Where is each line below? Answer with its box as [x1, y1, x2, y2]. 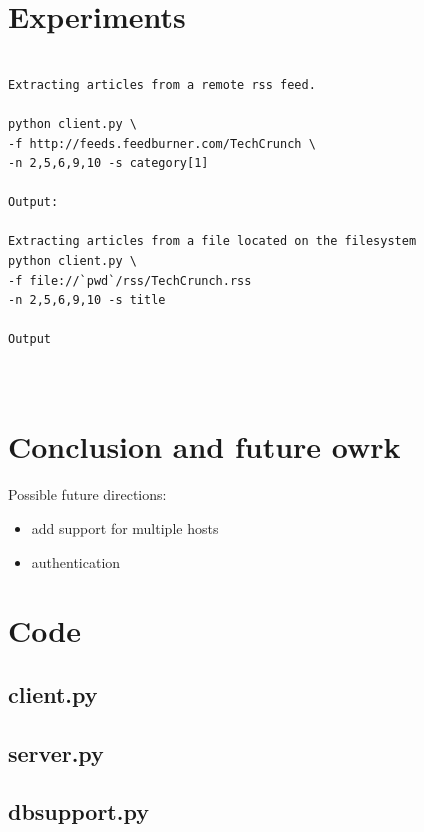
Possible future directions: [8, 484, 167, 505]
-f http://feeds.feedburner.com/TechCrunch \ [8, 136, 316, 151]
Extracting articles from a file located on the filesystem [8, 234, 417, 249]
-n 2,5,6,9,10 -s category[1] [8, 156, 209, 171]
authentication [31, 551, 121, 572]
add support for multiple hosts [31, 517, 219, 538]
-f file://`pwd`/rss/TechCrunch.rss [8, 273, 252, 288]
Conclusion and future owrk [8, 426, 401, 467]
